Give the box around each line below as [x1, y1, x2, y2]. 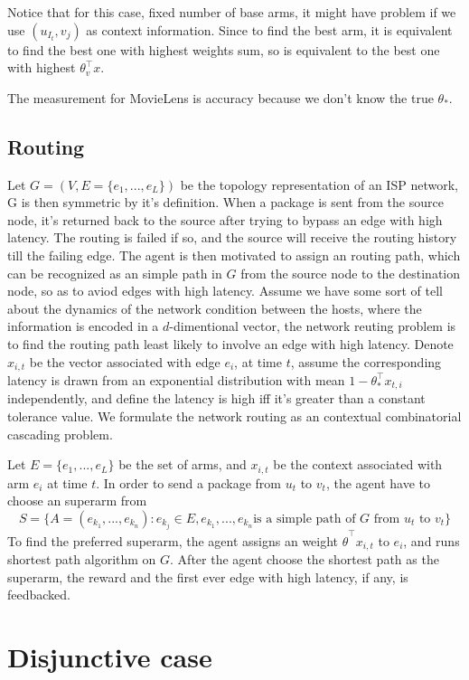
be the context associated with [273, 455, 443, 474]
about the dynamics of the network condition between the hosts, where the [7, 298, 422, 317]
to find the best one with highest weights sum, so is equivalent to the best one [7, 40, 440, 59]
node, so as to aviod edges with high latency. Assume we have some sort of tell [7, 281, 443, 300]
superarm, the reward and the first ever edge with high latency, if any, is [7, 567, 408, 586]
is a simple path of [253, 512, 356, 525]
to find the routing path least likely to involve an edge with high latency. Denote [7, 334, 454, 353]
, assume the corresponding [290, 352, 442, 371]
